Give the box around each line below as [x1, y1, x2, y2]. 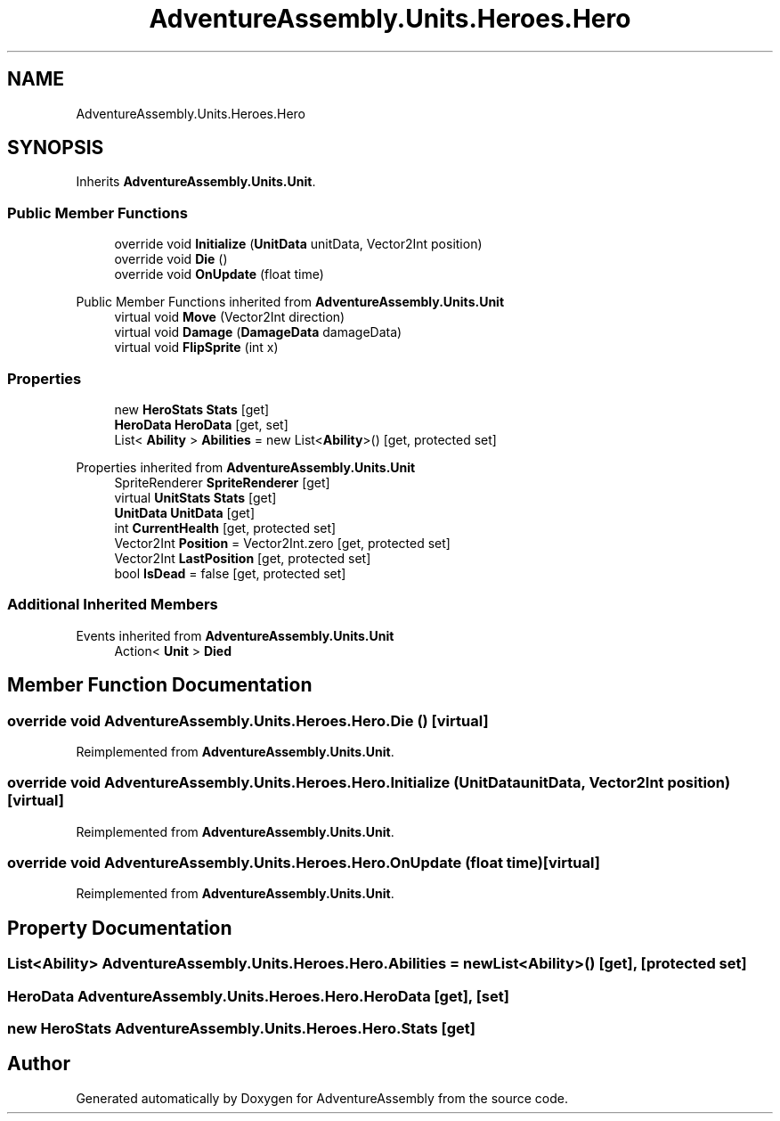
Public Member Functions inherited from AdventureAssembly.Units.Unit [76, 294, 505, 310]
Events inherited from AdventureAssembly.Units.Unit [76, 627, 394, 643]
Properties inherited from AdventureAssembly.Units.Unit [76, 459, 416, 475]
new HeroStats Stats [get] [114, 401, 270, 417]
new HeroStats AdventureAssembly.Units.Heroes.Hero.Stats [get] [7, 1019, 475, 1037]
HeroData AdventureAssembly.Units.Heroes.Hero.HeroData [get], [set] [7, 986, 509, 1005]
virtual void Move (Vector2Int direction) [114, 309, 345, 325]
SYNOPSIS [7, 136, 104, 160]
